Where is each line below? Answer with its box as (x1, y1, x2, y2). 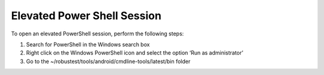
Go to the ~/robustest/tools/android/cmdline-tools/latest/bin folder (26, 58, 191, 65)
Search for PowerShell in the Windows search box (26, 41, 150, 48)
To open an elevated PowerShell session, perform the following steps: (11, 30, 184, 37)
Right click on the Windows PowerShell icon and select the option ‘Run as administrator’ (26, 49, 244, 56)
